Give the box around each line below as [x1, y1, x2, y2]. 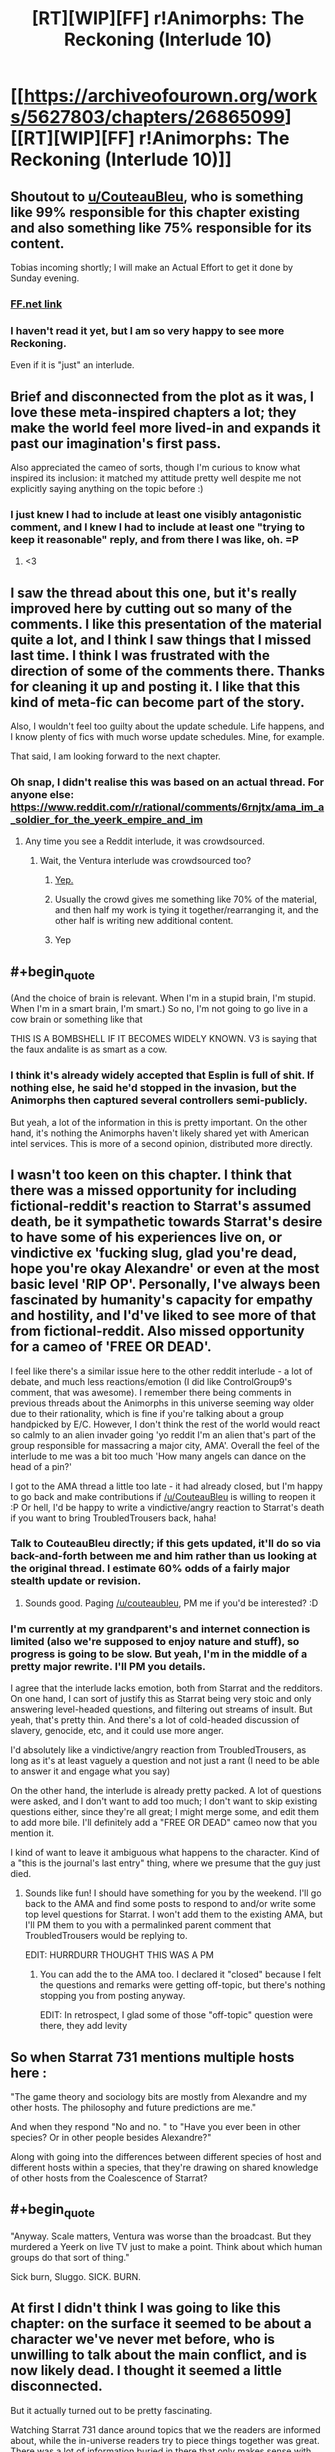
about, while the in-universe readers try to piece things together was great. [10, 2434, 320, 2446]
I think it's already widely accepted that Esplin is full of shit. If [10, 1068, 315, 1082]
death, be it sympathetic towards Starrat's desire [10, 1213, 323, 1231]
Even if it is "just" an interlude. [10, 359, 135, 371]
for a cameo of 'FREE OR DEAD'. [10, 1338, 212, 1356]
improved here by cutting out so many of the [10, 600, 293, 617]
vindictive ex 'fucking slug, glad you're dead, [10, 1245, 298, 1262]
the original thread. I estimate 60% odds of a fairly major [10, 1562, 291, 1576]
